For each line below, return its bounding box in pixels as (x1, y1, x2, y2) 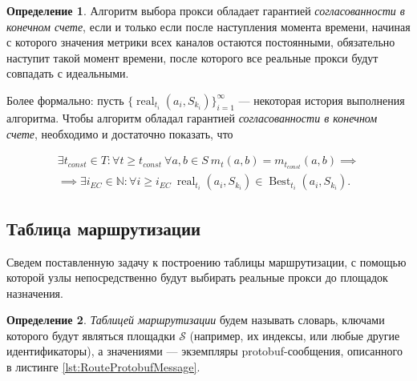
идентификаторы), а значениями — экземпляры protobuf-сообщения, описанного (6, 343, 403, 359)
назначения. (6, 284, 63, 301)
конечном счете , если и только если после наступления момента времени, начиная (6, 18, 411, 34)
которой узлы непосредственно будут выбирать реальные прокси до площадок (6, 269, 388, 286)
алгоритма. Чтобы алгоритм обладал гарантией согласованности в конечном (6, 109, 378, 126)
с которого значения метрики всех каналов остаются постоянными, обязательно (6, 34, 395, 50)
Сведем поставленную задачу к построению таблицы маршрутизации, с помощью (6, 253, 407, 270)
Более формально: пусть (6, 91, 124, 108)
